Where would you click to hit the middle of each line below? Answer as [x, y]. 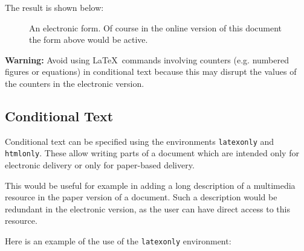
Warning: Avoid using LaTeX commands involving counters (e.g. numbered [147, 59]
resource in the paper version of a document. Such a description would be [141, 197]
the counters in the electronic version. [75, 83]
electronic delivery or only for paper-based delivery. [100, 165]
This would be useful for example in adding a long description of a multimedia [150, 185]
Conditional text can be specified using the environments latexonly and [140, 141]
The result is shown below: [54, 7]
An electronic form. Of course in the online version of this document [156, 27]
